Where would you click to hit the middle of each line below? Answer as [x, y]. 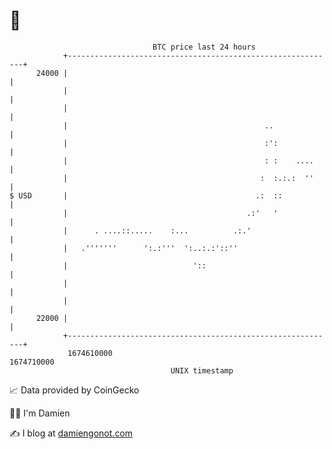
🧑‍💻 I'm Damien [40, 413]
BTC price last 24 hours [204, 47]
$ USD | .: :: [146, 195]
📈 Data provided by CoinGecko [74, 390]
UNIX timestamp [202, 370]
